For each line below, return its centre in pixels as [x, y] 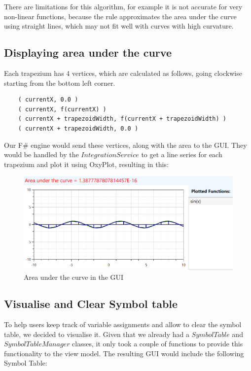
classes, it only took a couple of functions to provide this [158, 344]
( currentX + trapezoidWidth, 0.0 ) [78, 128]
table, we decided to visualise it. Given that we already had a [97, 334]
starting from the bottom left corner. [60, 83]
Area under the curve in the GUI [74, 277]
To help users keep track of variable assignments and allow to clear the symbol [123, 324]
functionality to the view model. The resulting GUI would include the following [124, 353]
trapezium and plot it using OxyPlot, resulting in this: [86, 164]
